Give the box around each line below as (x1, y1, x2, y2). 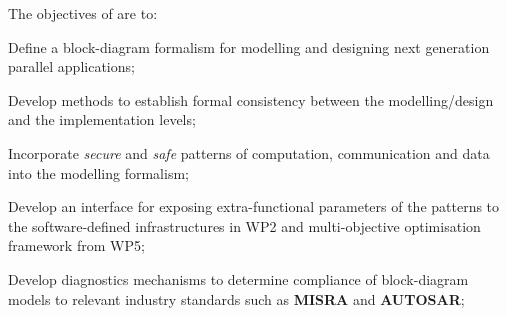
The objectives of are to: (8, 3, 158, 23)
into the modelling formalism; (8, 162, 189, 183)
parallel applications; (8, 56, 135, 77)
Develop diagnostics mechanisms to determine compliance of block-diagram (8, 268, 469, 289)
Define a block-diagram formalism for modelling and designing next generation (8, 36, 490, 57)
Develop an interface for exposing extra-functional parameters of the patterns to (8, 196, 500, 217)
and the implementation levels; (8, 109, 196, 130)
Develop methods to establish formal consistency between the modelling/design (8, 89, 494, 110)
